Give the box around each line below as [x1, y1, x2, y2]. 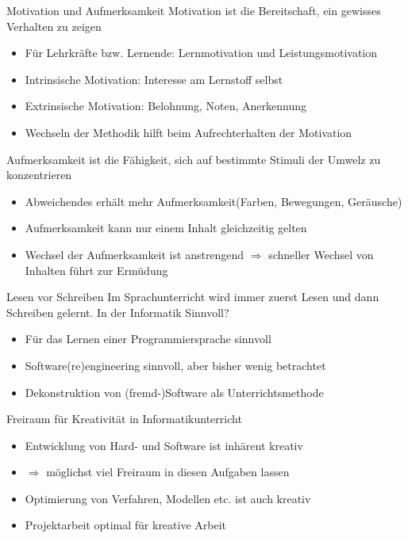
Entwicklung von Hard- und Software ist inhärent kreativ [25, 437, 303, 453]
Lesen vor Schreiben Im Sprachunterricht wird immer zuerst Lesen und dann [6, 288, 379, 305]
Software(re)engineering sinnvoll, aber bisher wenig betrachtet [25, 357, 326, 373]
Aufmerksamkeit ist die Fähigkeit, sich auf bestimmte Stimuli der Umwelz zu [6, 151, 381, 167]
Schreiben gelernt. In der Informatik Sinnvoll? [6, 303, 229, 320]
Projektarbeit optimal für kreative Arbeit [25, 517, 227, 533]
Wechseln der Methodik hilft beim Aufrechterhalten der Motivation [25, 124, 352, 140]
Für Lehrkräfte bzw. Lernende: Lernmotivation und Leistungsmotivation [25, 44, 378, 61]
